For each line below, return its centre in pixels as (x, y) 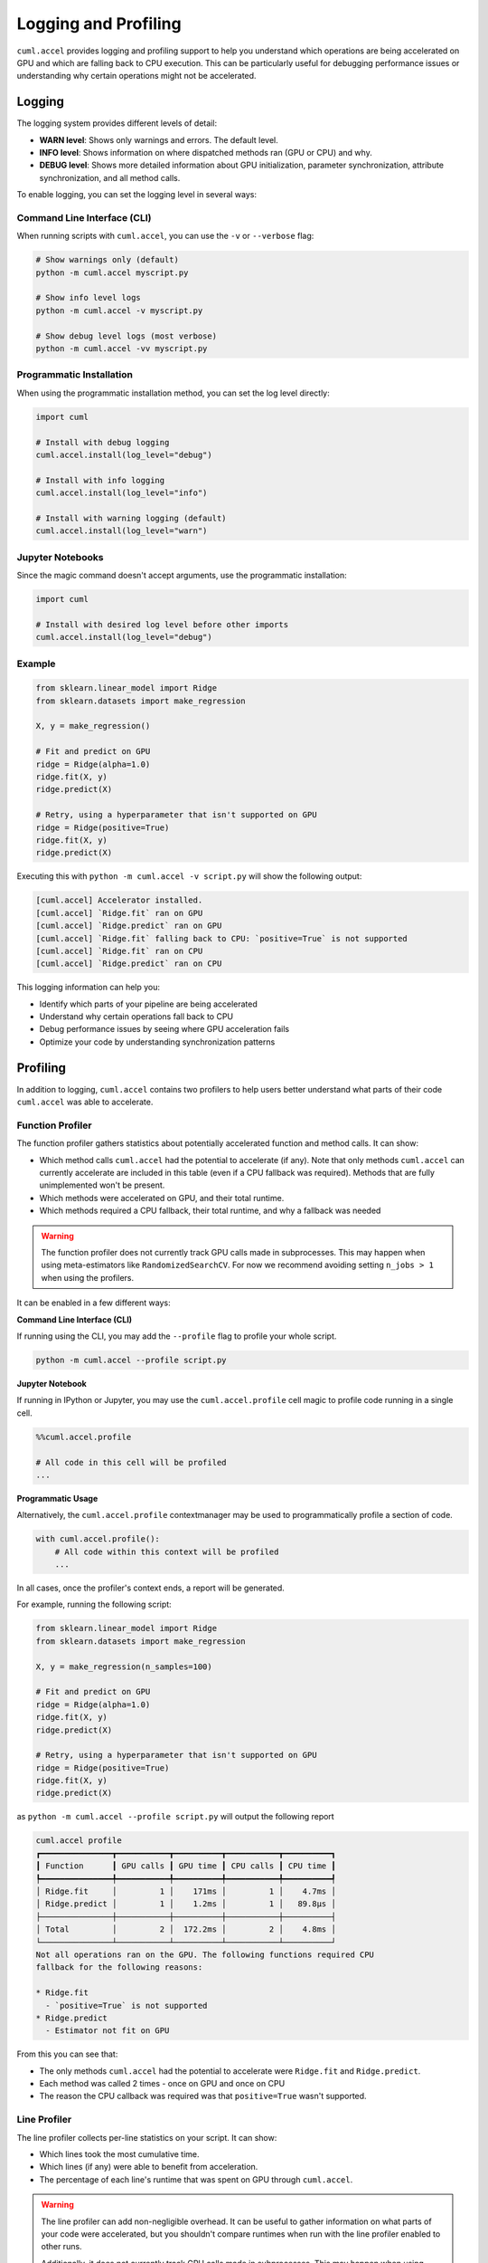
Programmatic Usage (57, 1498)
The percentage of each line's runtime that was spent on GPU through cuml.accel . (196, 2179)
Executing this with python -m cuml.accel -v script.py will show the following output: (189, 876)
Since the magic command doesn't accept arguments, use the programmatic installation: (182, 576)
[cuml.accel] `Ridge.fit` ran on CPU (119, 951)
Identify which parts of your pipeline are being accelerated (148, 1004)
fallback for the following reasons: (119, 1967)
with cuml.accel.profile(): (98, 1539)
